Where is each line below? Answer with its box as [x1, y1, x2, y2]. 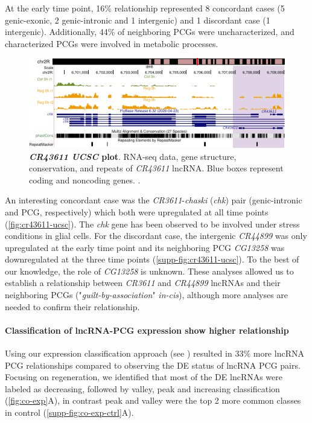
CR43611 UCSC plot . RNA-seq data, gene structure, [29, 150, 237, 162]
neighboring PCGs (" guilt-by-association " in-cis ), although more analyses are [5, 288, 288, 301]
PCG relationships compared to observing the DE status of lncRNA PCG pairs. [5, 358, 301, 371]
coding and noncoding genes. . [29, 173, 141, 186]
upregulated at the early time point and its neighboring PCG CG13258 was [5, 241, 285, 253]
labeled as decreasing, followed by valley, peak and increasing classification [5, 382, 280, 395]
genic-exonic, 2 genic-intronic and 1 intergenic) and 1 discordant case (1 [5, 13, 270, 26]
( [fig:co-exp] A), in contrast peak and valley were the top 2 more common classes [5, 394, 301, 407]
